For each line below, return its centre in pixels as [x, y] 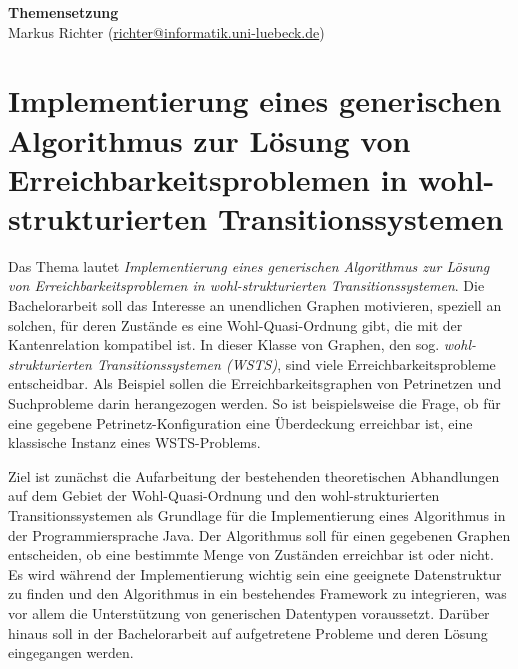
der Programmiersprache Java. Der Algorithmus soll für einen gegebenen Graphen [259, 534]
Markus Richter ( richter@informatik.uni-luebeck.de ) [166, 31]
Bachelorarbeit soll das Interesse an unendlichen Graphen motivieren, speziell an [255, 305]
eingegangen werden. [71, 652]
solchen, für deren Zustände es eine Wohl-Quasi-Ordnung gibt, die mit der [235, 324]
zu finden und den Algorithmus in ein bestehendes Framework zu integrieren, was [257, 593]
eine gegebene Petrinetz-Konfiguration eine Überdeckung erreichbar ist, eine [240, 422]
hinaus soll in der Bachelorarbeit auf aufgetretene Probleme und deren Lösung [248, 632]
